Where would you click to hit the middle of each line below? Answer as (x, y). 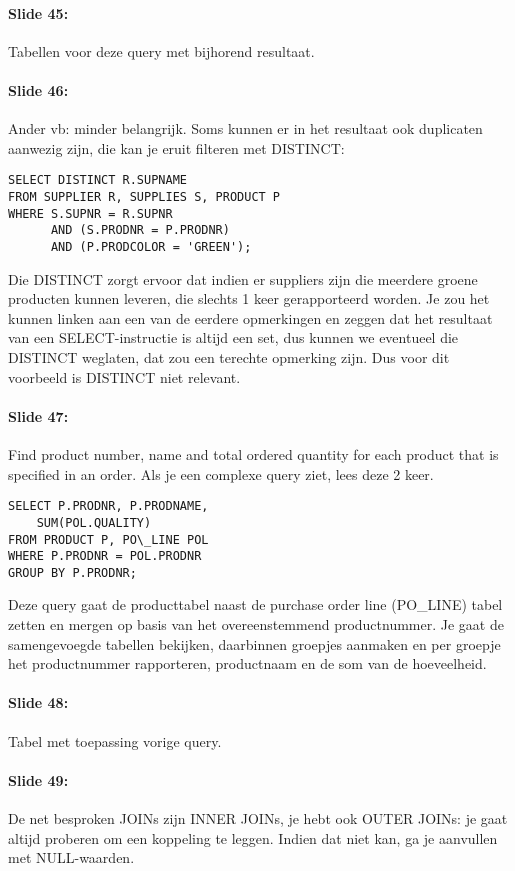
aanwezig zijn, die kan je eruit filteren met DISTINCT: (176, 147)
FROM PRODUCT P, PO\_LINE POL (108, 539)
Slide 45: (38, 12)
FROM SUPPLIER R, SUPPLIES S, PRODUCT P (144, 197)
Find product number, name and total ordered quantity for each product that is (253, 454)
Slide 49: (38, 779)
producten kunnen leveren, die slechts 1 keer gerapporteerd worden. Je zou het (249, 298)
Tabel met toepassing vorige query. (115, 740)
